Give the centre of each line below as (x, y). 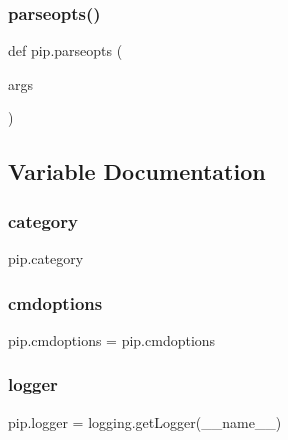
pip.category (46, 258)
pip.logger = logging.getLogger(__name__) (145, 421)
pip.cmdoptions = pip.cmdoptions (112, 339)
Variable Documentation (137, 171)
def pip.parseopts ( (65, 50)
